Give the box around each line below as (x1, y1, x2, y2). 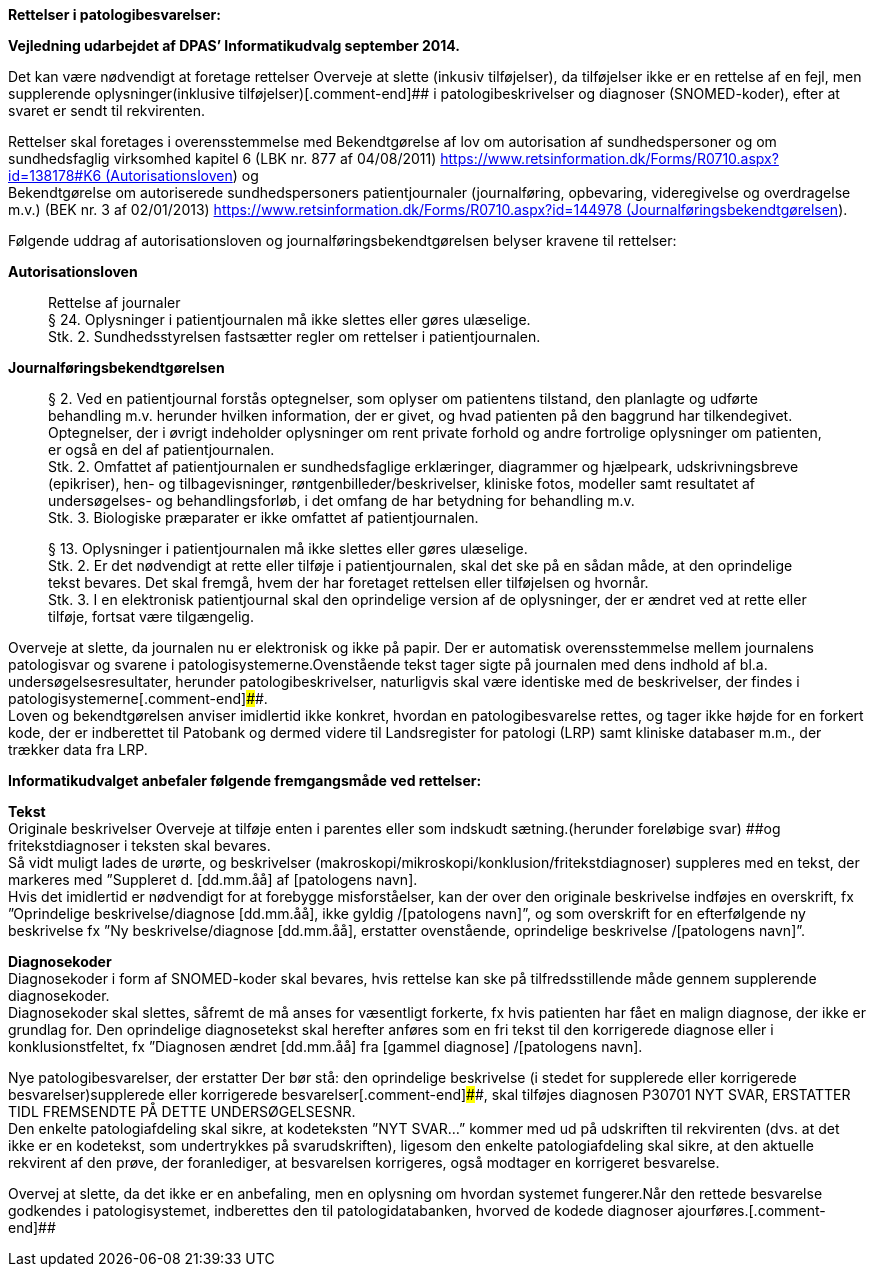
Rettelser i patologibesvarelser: (8, 6, 221, 23)
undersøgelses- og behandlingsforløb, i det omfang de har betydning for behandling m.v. (48, 492, 635, 509)
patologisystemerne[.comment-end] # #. (8, 690, 268, 707)
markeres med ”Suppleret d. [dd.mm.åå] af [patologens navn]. (8, 871, 418, 888)
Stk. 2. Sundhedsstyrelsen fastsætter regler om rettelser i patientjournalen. (48, 328, 541, 345)
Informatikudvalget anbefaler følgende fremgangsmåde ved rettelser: (8, 772, 482, 789)
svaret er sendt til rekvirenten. (8, 102, 206, 119)
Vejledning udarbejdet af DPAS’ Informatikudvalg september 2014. (8, 37, 460, 54)
